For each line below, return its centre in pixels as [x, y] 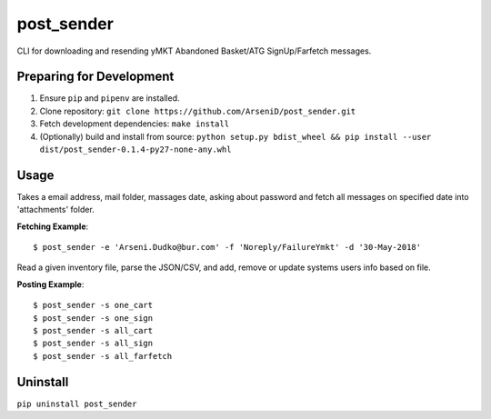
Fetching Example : [53, 226]
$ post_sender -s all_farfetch [103, 356]
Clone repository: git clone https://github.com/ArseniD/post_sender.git [198, 111]
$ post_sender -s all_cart [93, 331]
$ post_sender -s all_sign [93, 344]
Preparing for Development [95, 77]
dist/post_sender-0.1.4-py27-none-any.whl [135, 150]
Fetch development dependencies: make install [135, 124]
